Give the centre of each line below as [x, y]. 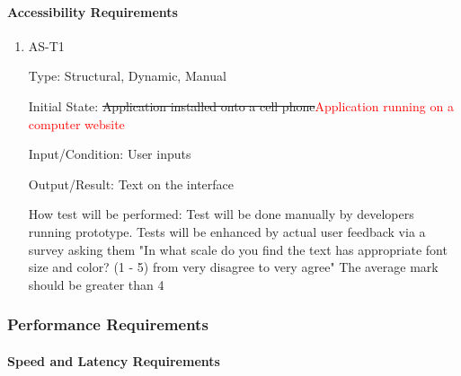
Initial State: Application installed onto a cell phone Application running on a [241, 105]
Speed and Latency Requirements [114, 360]
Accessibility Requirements [93, 11]
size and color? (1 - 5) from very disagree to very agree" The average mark [233, 267]
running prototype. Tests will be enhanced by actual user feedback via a [227, 231]
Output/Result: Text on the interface [131, 184]
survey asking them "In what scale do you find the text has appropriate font [238, 249]
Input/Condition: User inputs [110, 154]
